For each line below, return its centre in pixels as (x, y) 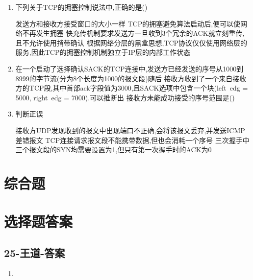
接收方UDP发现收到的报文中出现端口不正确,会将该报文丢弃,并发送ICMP (130, 130)
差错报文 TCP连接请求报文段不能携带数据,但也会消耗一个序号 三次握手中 (132, 140)
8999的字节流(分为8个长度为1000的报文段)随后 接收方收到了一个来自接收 (131, 78)
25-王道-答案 (35, 252)
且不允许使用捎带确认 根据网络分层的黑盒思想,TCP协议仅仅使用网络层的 (131, 42)
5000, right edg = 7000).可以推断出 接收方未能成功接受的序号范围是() (125, 97)
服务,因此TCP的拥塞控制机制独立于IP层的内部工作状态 (103, 52)
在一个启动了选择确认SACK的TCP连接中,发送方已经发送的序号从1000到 (129, 68)
